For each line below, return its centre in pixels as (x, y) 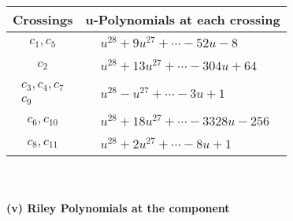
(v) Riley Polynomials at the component (118, 207)
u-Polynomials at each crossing (183, 19)
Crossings (43, 19)
